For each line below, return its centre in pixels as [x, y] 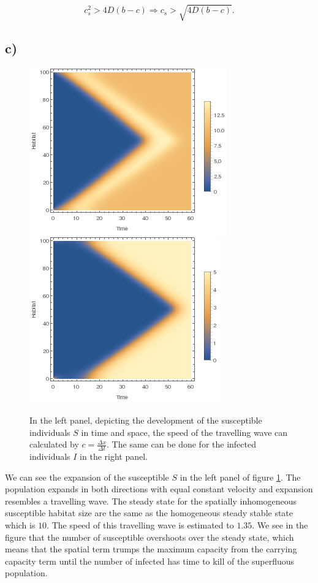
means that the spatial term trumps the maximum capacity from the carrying [151, 549]
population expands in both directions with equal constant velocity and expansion [159, 489]
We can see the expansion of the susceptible [87, 477]
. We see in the [280, 524]
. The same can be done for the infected [181, 444]
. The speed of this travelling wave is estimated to [140, 524]
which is [20, 524]
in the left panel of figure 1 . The [240, 477]
